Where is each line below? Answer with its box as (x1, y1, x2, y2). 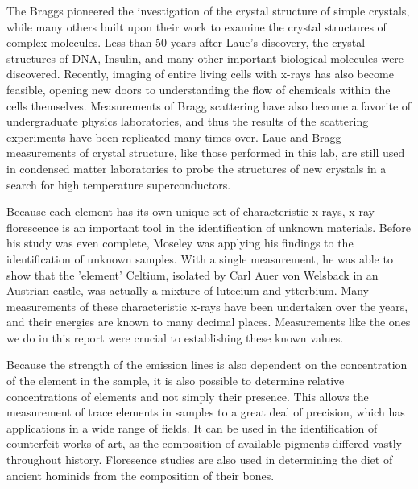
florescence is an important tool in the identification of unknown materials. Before (6, 218, 411, 235)
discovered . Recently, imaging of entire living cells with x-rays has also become (6, 65, 394, 82)
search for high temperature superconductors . (6, 176, 231, 193)
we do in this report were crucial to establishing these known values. (6, 329, 344, 346)
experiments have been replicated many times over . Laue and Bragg (6, 128, 341, 145)
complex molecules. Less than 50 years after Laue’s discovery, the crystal (6, 34, 366, 51)
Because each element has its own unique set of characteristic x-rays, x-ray (6, 203, 375, 220)
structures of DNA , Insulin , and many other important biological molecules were (6, 49, 404, 66)
